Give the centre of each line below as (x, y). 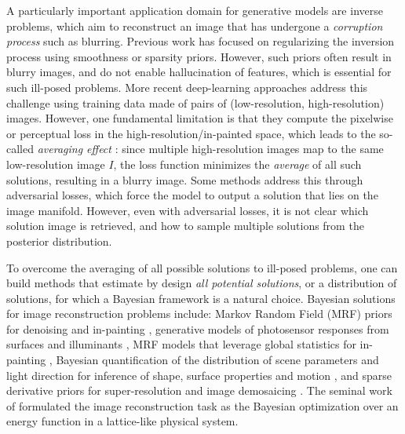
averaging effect (74, 149)
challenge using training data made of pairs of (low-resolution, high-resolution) (195, 102)
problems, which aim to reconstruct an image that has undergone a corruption (195, 26)
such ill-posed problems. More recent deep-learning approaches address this (187, 87)
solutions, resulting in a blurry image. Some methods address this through (185, 179)
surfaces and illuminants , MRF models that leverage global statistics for (181, 344)
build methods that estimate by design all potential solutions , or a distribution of (202, 283)
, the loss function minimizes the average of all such (237, 164)
